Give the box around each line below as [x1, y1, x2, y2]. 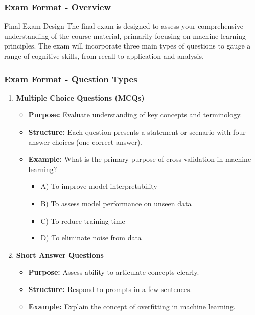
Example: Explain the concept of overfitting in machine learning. [28, 301, 236, 311]
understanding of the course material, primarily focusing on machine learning [4, 30, 246, 41]
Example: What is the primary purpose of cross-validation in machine [28, 154, 251, 164]
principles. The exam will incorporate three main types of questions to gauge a [4, 40, 251, 51]
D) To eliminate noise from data [40, 232, 142, 243]
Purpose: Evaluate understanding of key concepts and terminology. [28, 109, 242, 120]
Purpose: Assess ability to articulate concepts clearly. [28, 266, 199, 277]
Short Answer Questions [16, 249, 104, 260]
